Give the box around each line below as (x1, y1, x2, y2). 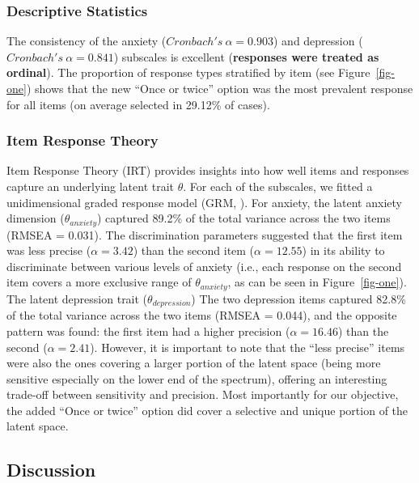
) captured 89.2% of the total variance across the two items (97, 210, 391, 227)
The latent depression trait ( (6, 290, 148, 307)
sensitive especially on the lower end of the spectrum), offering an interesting (6, 370, 387, 387)
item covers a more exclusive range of (6, 273, 192, 290)
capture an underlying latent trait (6, 178, 175, 194)
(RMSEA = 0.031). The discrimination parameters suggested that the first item (6, 226, 403, 243)
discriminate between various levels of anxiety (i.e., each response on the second (6, 257, 402, 274)
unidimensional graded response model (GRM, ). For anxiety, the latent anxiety (6, 193, 402, 210)
